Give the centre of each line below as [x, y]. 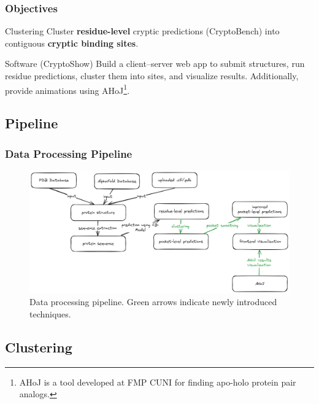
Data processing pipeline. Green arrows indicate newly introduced [153, 302]
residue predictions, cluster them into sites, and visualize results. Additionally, [152, 76]
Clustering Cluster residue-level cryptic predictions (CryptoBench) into [142, 31]
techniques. [50, 314]
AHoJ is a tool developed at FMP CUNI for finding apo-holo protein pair [158, 382]
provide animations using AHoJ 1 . [67, 89]
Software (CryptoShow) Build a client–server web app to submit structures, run [155, 64]
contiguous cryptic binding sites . [72, 43]
